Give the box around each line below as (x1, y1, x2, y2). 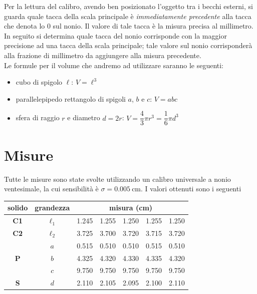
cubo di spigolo (16, 77, 63, 87)
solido (8, 202, 28, 213)
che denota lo (4, 21, 45, 31)
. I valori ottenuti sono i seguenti (141, 183, 241, 194)
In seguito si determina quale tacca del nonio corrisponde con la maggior (4, 30, 227, 41)
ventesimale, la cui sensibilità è (4, 183, 99, 194)
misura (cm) (109, 202, 153, 213)
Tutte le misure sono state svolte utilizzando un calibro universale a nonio (4, 173, 231, 184)
